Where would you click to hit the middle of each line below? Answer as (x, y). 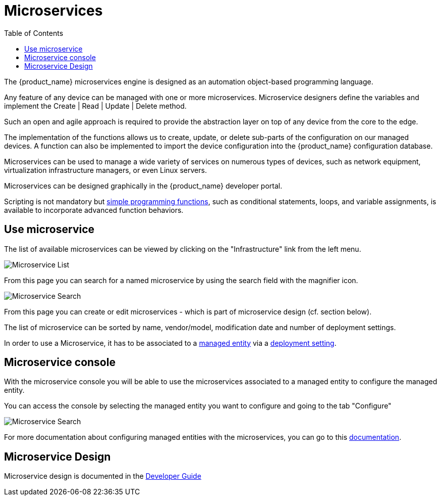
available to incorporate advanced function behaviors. (94, 210)
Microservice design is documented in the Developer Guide (103, 476)
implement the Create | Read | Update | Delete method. (95, 106)
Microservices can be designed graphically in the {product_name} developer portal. (143, 186)
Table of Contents (34, 33)
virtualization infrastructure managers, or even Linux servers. (105, 170)
